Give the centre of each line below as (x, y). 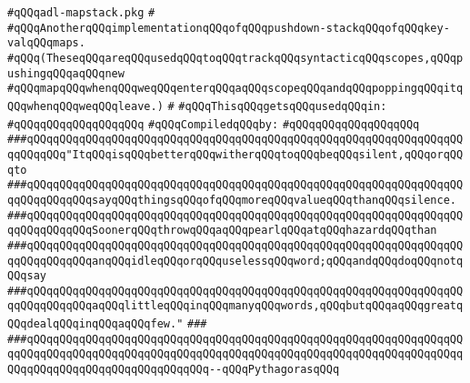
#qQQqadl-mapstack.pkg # (81, 13)
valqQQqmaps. (46, 43)
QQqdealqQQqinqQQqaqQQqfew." (95, 324)
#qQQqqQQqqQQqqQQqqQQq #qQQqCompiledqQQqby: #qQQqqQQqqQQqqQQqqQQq (214, 124)
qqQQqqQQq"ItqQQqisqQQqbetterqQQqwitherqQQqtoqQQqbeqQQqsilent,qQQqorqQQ (235, 154)
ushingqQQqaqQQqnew (66, 73)
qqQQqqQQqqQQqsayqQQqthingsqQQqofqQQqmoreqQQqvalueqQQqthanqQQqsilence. (232, 200)
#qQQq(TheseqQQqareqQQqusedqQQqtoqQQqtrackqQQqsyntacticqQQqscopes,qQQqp (235, 58)
